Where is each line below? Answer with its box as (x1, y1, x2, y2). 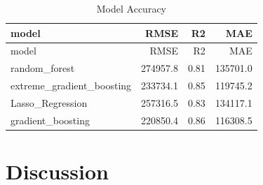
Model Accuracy (96, 1, 166, 15)
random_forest (11, 61, 75, 75)
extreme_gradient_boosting (11, 78, 132, 93)
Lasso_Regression (11, 95, 88, 110)
